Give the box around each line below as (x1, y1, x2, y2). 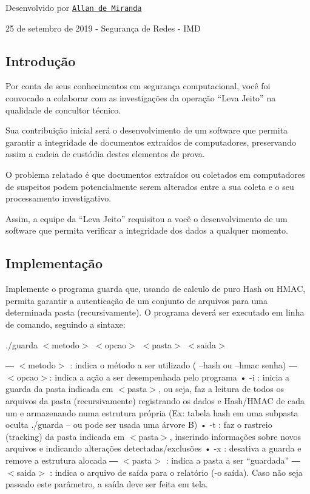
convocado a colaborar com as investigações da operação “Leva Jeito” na (5, 92, 276, 104)
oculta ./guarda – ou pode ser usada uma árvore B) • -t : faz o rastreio (5, 418, 272, 431)
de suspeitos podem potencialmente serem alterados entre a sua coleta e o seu (5, 180, 294, 192)
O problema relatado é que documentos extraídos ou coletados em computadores (5, 168, 305, 181)
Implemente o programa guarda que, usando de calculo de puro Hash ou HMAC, (5, 282, 306, 295)
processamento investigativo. (5, 192, 112, 205)
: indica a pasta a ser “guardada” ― (166, 453, 300, 466)
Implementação (5, 254, 103, 272)
